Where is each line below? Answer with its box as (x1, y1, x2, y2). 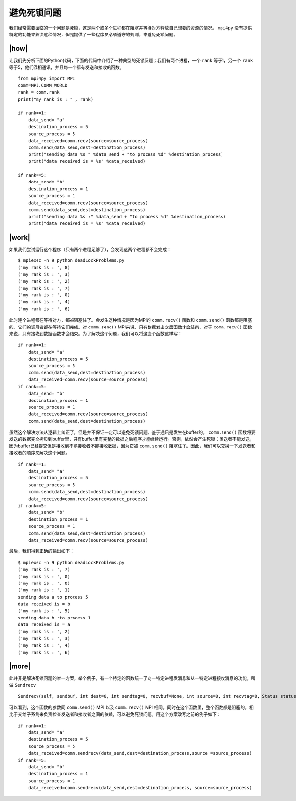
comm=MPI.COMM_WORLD (18, 83, 68, 88)
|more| (9, 662, 31, 670)
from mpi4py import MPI (18, 75, 75, 81)
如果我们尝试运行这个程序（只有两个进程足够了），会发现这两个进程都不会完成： (9, 246, 171, 252)
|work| (9, 233, 31, 242)
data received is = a (18, 622, 70, 627)
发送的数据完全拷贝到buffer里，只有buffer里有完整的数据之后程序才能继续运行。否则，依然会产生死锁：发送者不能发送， (9, 436, 254, 442)
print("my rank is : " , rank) (18, 96, 94, 102)
